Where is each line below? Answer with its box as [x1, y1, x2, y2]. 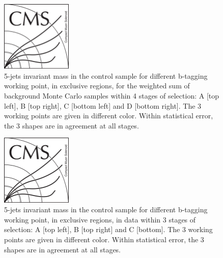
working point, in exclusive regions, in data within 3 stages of [4, 214, 196, 224]
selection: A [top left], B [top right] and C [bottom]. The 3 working [4, 224, 213, 235]
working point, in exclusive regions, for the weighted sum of [4, 80, 190, 91]
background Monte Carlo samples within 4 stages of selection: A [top [4, 90, 219, 101]
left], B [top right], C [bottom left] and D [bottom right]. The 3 [4, 100, 202, 111]
